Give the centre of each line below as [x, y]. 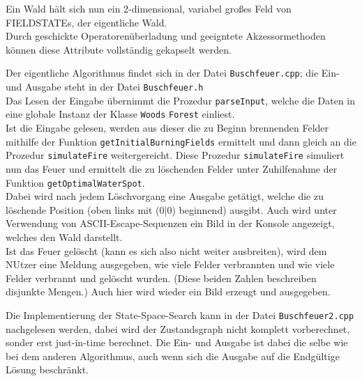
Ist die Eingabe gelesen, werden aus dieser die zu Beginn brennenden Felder [167, 127]
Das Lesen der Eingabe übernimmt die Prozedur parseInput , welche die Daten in [181, 100]
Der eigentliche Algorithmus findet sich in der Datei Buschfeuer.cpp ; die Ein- [173, 73]
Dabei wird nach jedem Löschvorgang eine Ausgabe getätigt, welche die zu [165, 196]
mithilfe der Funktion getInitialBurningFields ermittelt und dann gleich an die [181, 141]
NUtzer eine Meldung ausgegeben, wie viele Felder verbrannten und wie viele [170, 264]
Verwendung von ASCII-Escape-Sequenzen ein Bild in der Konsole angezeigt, [170, 223]
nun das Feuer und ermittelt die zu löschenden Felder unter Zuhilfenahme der [172, 168]
